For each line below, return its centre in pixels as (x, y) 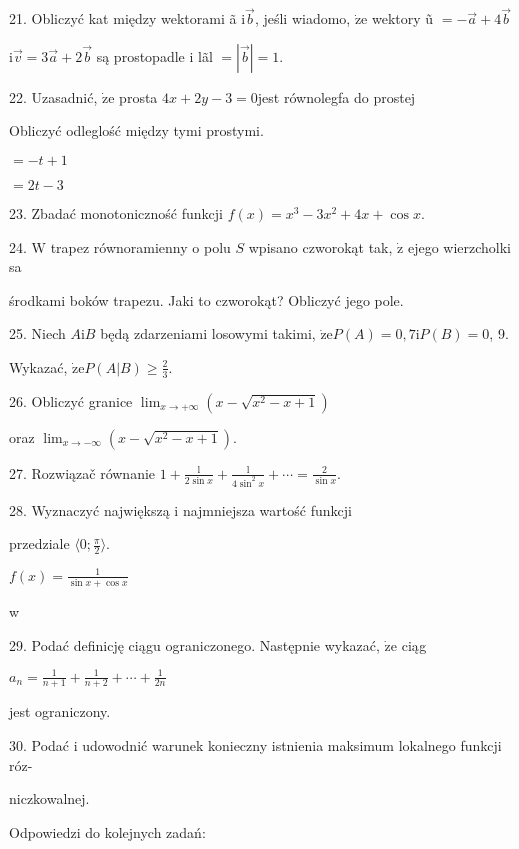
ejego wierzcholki (459, 246)
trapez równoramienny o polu (140, 246)
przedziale (39, 543)
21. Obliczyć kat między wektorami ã (123, 18)
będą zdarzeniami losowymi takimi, (208, 333)
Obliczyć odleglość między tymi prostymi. (136, 130)
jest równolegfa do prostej (336, 96)
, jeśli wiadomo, (302, 18)
